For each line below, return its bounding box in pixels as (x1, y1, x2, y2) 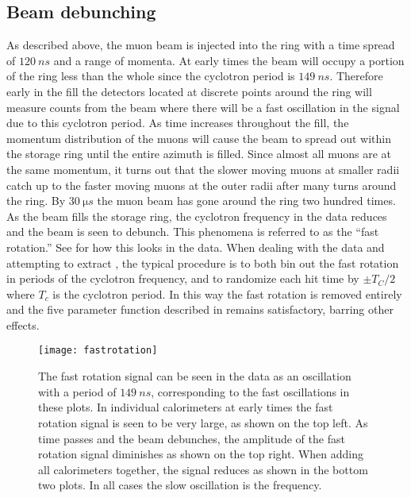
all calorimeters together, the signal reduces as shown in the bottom (38, 461, 368, 477)
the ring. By (6, 192, 66, 209)
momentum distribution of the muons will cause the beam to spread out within (6, 129, 391, 146)
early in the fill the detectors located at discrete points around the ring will (6, 83, 372, 99)
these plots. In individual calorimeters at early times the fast (38, 399, 333, 415)
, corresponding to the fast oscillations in (151, 383, 350, 400)
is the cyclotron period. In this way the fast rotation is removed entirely (52, 285, 402, 302)
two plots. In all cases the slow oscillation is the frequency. (38, 477, 322, 493)
